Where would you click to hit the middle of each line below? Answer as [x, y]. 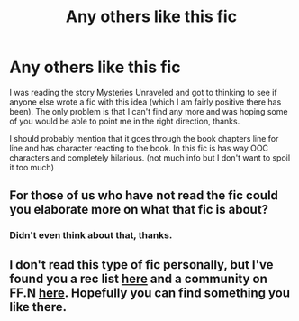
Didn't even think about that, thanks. [91, 235]
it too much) [32, 167]
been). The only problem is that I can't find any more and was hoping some [149, 111]
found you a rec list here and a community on [139, 278]
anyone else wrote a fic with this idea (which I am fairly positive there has [145, 102]
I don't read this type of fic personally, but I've [141, 265]
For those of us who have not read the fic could [144, 196]
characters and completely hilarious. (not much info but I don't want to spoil [150, 157]
